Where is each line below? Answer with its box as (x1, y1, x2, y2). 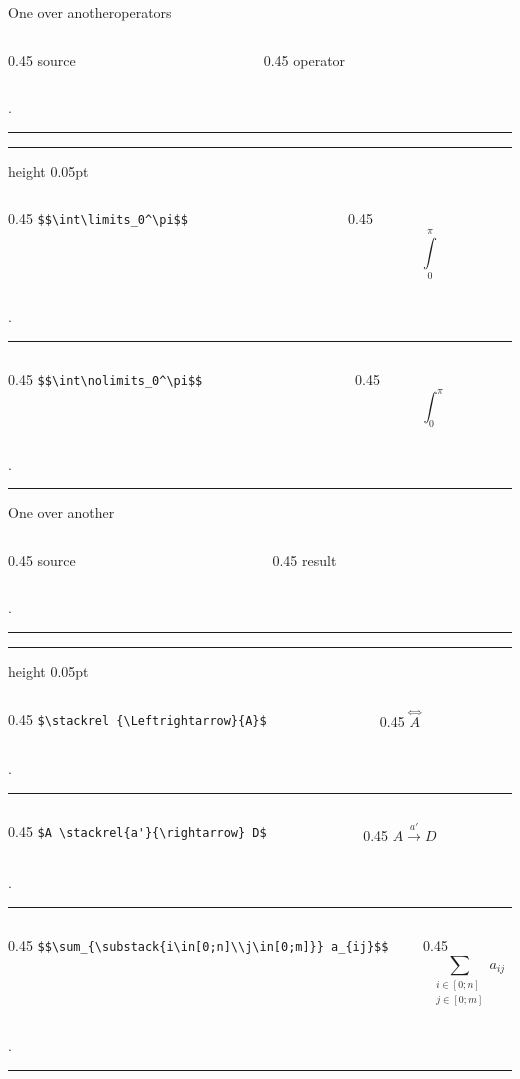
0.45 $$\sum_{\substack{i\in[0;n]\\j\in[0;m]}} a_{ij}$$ (8, 934, 389, 955)
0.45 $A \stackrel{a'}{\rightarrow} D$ (8, 820, 267, 841)
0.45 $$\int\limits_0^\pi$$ (8, 208, 188, 229)
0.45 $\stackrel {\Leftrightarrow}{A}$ (8, 708, 267, 729)
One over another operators (8, 2, 172, 22)
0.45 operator (263, 49, 346, 70)
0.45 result (272, 549, 337, 570)
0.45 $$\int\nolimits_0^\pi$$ (8, 368, 203, 389)
